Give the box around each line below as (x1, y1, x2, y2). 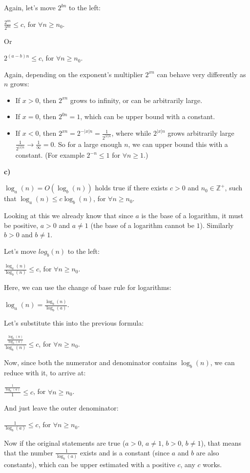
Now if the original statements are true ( (4, 438, 125, 448)
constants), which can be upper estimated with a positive (4, 459, 175, 470)
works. (203, 459, 222, 470)
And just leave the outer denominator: (4, 403, 119, 413)
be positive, (4, 220, 39, 230)
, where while (111, 128, 151, 138)
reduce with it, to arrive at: (4, 367, 86, 377)
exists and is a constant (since (80, 447, 170, 457)
